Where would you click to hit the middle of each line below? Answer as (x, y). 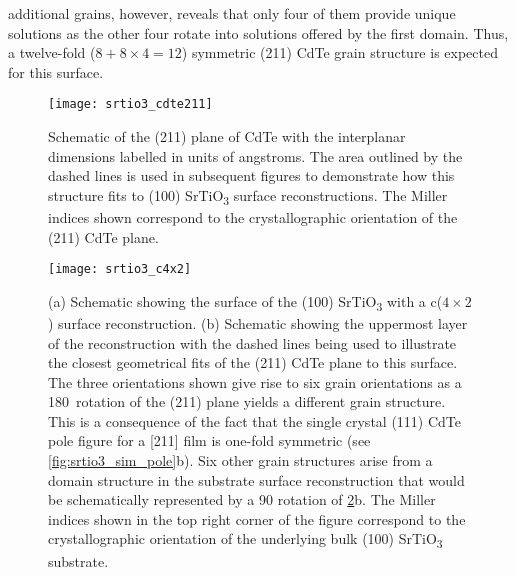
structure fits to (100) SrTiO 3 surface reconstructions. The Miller (248, 196)
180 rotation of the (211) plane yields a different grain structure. (247, 401)
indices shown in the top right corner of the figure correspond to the (257, 518)
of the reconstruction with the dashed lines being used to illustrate (252, 342)
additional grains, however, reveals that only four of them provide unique (232, 13)
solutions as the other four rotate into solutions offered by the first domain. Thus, (258, 32)
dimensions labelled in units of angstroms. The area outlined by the (255, 155)
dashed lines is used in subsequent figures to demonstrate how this (251, 175)
